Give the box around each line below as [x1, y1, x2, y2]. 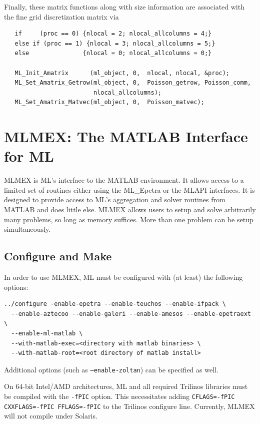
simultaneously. [4, 224, 51, 234]
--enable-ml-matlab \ [11, 329, 83, 337]
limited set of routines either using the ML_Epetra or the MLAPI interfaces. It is [4, 184, 255, 195]
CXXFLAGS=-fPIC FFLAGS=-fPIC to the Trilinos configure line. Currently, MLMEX [4, 400, 255, 411]
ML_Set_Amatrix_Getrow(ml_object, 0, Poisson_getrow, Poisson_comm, [14, 79, 251, 87]
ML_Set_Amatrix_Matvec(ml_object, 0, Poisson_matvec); [14, 99, 204, 106]
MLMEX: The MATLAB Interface [4, 126, 248, 147]
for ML [4, 146, 54, 166]
